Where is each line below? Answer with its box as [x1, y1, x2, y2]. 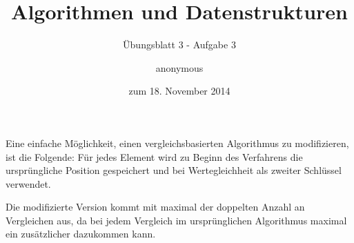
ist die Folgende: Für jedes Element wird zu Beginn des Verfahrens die [6, 149, 303, 164]
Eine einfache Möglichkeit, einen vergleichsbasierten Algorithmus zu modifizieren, [6, 135, 349, 150]
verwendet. [6, 176, 51, 191]
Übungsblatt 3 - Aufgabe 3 [123, 37, 236, 52]
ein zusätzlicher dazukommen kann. [6, 226, 156, 241]
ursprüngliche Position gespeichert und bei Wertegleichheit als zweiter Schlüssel [6, 163, 342, 177]
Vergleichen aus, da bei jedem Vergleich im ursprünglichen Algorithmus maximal [6, 213, 347, 227]
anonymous [155, 60, 204, 75]
